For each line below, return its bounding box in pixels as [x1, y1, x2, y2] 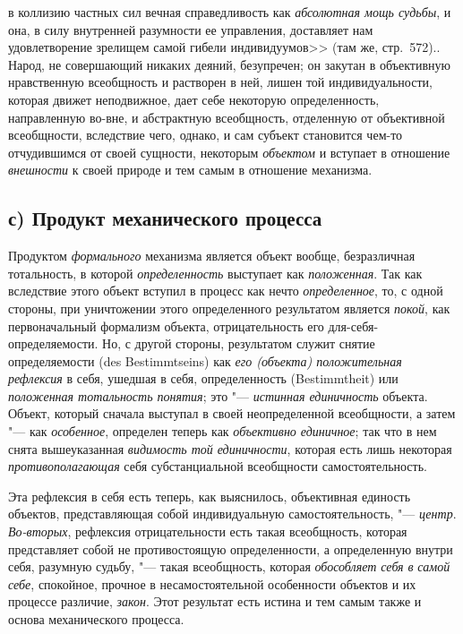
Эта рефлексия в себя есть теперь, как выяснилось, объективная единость [8, 486, 411, 505]
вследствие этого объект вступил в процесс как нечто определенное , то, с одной [8, 281, 443, 300]
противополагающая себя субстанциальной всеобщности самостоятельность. [8, 457, 427, 475]
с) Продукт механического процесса [8, 204, 322, 232]
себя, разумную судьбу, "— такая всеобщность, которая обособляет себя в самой [8, 557, 450, 576]
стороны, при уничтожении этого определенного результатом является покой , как [8, 298, 450, 317]
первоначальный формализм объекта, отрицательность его [8, 316, 324, 335]
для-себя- [328, 316, 379, 335]
